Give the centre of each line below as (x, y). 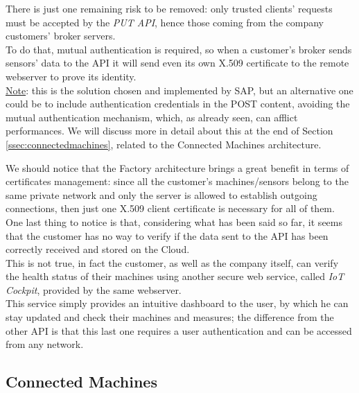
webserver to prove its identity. (71, 76)
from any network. (45, 344)
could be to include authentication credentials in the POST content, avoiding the (178, 104)
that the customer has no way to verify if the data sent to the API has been (167, 235)
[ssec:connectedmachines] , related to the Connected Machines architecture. (164, 144)
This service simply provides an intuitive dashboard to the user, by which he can (177, 303)
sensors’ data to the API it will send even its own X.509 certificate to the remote (177, 63)
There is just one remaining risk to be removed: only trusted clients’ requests (169, 8)
